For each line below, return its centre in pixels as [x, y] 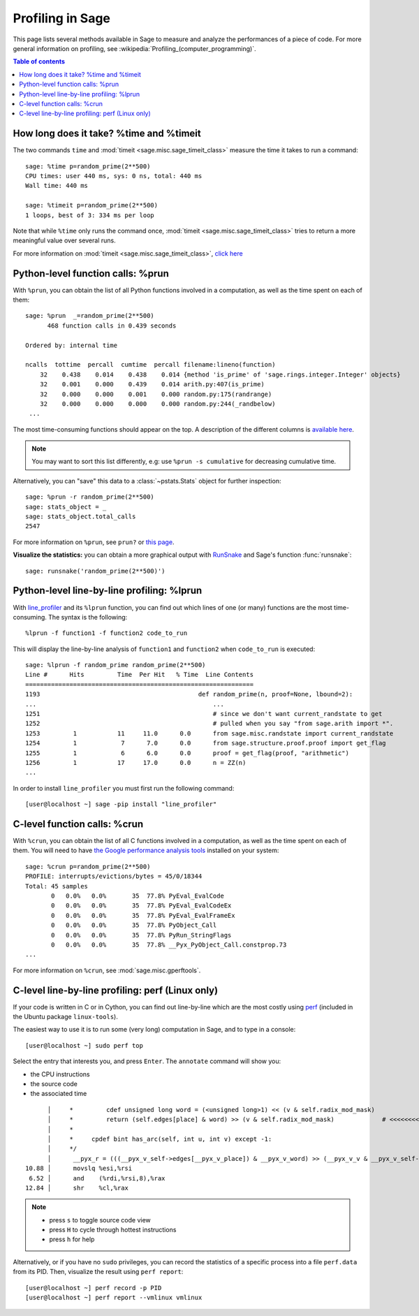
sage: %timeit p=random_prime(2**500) [92, 205]
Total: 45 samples [57, 886]
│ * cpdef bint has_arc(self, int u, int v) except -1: [160, 1139]
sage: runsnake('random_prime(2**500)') [95, 571]
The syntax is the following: [88, 617]
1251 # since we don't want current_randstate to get [204, 714]
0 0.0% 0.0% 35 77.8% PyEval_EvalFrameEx [143, 915]
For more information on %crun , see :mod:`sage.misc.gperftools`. [107, 970]
